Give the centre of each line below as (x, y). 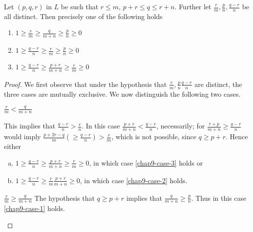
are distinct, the (218, 84)
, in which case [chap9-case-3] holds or (146, 162)
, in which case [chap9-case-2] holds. (134, 180)
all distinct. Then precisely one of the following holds (83, 16)
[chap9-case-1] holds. (34, 208)
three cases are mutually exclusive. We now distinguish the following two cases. (122, 94)
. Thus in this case (219, 198)
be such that (80, 6)
